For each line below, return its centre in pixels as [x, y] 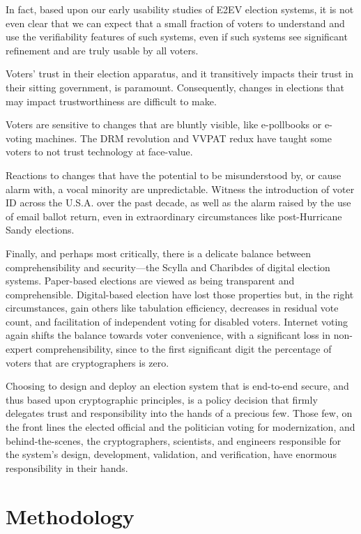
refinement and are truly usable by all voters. [102, 50]
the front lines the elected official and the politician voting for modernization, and [180, 427]
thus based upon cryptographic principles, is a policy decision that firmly [162, 399]
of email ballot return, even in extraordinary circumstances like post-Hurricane [174, 216]
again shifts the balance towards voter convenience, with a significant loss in [168, 335]
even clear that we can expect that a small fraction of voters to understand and [175, 23]
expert [19, 349]
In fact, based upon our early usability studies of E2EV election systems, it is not [180, 9]
